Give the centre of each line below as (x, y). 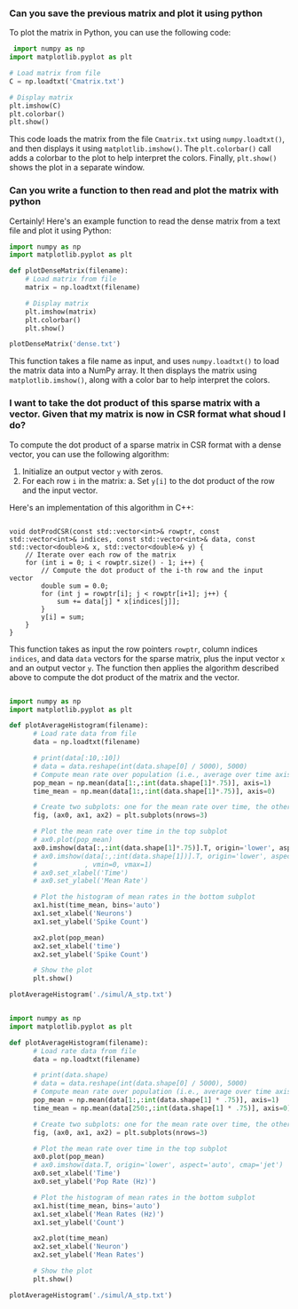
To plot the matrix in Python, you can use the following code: (120, 33)
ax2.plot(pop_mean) (68, 938)
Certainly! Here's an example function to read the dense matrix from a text (145, 221)
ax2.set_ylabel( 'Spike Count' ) (90, 954)
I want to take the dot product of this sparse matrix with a (135, 403)
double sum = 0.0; (75, 586)
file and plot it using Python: (60, 230)
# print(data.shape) (71, 1075)
